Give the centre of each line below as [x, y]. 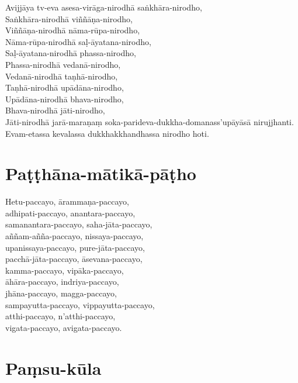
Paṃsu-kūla [53, 368]
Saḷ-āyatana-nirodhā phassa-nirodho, [71, 53]
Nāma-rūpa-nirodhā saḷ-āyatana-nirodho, [78, 41]
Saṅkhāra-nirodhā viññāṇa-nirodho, [69, 18]
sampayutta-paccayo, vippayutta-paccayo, [80, 304]
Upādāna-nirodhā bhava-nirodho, [65, 99]
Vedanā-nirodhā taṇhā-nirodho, [62, 76]
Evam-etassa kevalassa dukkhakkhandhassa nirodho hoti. [107, 133]
